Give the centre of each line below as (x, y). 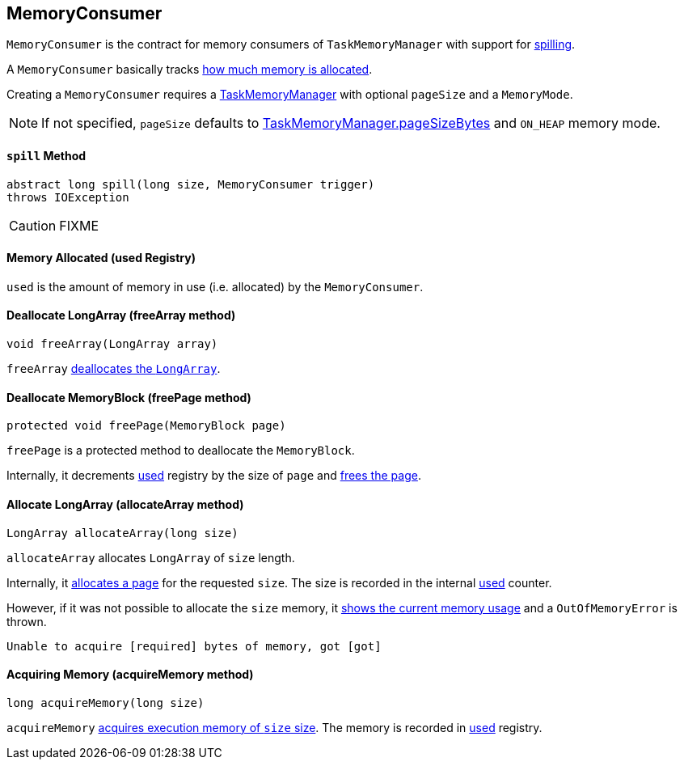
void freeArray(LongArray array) (112, 344)
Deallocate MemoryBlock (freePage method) (129, 397)
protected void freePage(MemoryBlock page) (146, 426)
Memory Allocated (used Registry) (101, 258)
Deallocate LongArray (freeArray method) (121, 315)
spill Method (46, 156)
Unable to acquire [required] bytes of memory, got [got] (194, 646)
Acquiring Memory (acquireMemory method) (130, 675)
